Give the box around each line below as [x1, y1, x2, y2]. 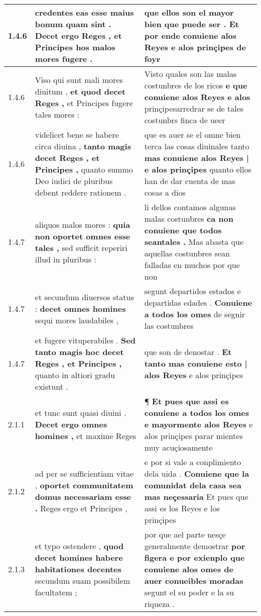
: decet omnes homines [35, 302, 126, 314]
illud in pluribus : [35, 253, 96, 265]
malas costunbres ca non [144, 213, 233, 224]
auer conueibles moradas [144, 575, 243, 586]
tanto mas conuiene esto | [144, 358, 247, 369]
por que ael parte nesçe [144, 529, 226, 540]
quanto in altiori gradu [35, 369, 115, 381]
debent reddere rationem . [35, 187, 126, 198]
